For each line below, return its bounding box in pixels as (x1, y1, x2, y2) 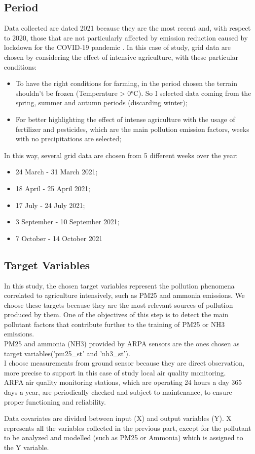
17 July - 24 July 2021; (15, 200, 85, 210)
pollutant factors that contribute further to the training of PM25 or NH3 (4, 319, 225, 329)
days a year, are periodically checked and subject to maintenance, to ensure (4, 387, 232, 397)
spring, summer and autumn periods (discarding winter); (15, 97, 187, 108)
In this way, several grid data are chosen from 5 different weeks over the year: (4, 150, 238, 160)
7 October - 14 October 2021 (15, 233, 103, 243)
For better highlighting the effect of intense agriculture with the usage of (15, 114, 235, 124)
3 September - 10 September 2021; (15, 216, 119, 227)
